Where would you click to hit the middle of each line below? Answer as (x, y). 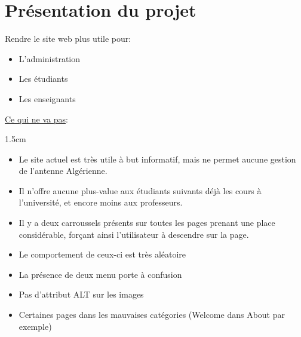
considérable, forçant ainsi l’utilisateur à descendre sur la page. (134, 234)
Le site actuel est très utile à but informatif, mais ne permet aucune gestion (157, 159)
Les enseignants (47, 98)
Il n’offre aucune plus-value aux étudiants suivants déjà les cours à (140, 190)
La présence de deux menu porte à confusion (100, 274)
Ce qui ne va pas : (36, 119)
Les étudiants (43, 79)
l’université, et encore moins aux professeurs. (101, 202)
